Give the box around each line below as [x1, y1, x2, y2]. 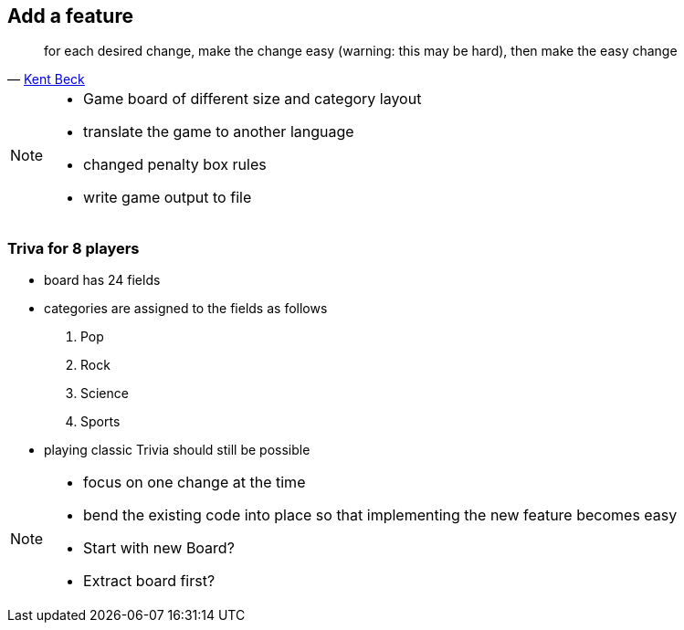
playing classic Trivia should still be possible [44, 442, 310, 458]
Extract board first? [83, 572, 216, 591]
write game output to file [83, 188, 252, 207]
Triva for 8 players [7, 238, 140, 257]
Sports [80, 414, 121, 430]
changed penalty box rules [83, 155, 267, 174]
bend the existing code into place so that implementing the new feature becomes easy [83, 506, 678, 525]
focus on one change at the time [83, 473, 306, 492]
